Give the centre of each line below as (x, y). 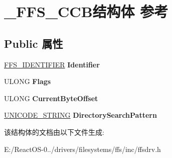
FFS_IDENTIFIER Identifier (52, 64)
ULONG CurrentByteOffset (51, 98)
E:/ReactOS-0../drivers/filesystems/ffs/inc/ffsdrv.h (82, 149)
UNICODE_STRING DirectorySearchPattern (80, 115)
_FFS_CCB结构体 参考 (86, 11)
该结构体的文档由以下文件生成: (54, 132)
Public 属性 (34, 43)
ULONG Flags (28, 81)
